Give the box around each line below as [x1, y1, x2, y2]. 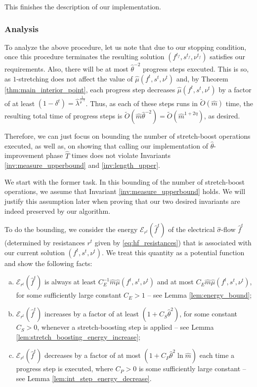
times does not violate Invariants [71, 150, 171, 160]
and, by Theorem [176, 73, 228, 83]
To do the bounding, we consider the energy [4, 224, 138, 234]
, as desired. [204, 111, 240, 121]
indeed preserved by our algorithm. [4, 205, 111, 216]
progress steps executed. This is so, [142, 64, 249, 74]
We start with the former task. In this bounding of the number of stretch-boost [4, 176, 245, 187]
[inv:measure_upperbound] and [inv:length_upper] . [4, 160, 160, 170]
